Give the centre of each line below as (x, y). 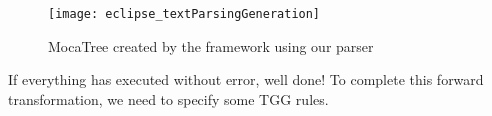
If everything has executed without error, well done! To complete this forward (246, 79)
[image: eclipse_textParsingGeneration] (184, 14)
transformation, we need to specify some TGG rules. (168, 98)
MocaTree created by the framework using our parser (211, 45)
